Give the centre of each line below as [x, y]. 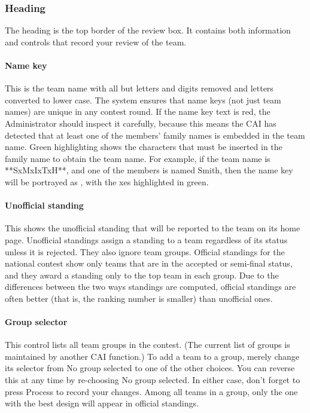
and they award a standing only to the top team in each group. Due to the [142, 275]
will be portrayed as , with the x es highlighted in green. [107, 181]
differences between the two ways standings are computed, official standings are [151, 287]
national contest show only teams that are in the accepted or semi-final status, [149, 263]
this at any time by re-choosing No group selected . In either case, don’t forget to [153, 380]
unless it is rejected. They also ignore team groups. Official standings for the [145, 251]
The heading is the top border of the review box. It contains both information [148, 30]
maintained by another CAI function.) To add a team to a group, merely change [152, 356]
